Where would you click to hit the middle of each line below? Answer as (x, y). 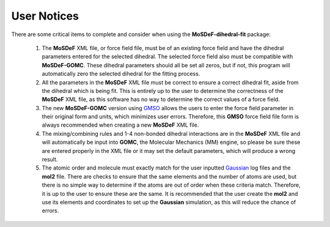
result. (50, 160)
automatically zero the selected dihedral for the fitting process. (121, 74)
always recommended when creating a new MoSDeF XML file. (120, 125)
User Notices (45, 16)
